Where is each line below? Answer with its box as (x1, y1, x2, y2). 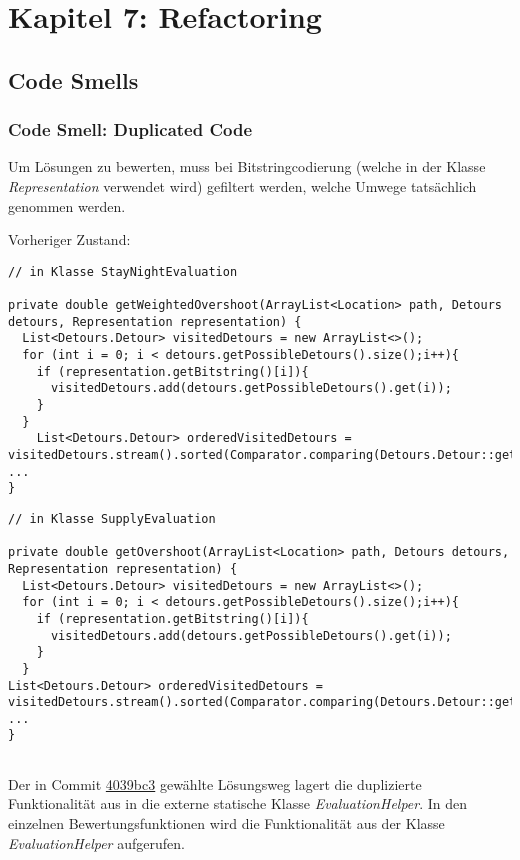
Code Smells (8, 64, 139, 95)
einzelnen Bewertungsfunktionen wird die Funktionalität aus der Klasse (8, 812, 445, 833)
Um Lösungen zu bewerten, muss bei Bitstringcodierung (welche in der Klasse (8, 156, 486, 177)
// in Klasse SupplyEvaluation (8, 511, 216, 526)
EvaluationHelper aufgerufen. (8, 832, 185, 853)
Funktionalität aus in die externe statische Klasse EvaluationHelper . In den (8, 793, 468, 814)
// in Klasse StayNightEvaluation (8, 264, 238, 279)
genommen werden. (8, 195, 126, 216)
